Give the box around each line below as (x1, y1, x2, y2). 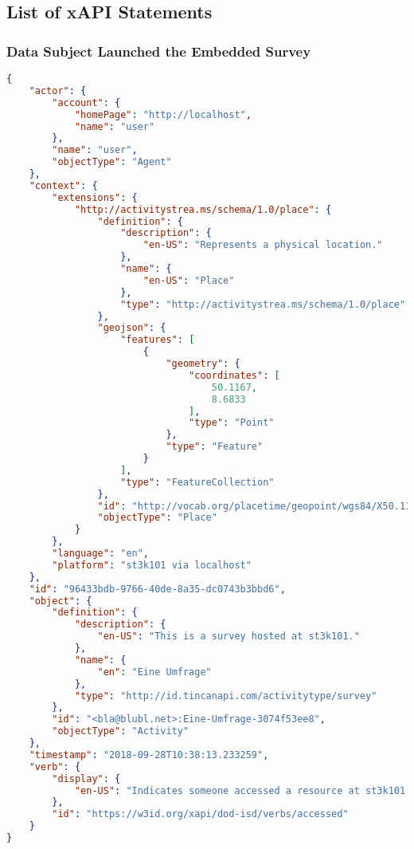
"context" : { (29, 179, 98, 191)
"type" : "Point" (189, 417, 275, 429)
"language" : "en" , (52, 548, 150, 559)
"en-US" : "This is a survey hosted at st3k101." (97, 631, 360, 643)
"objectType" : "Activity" (52, 725, 189, 737)
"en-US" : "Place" (143, 274, 235, 286)
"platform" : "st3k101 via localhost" (52, 559, 252, 571)
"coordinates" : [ (189, 369, 280, 381)
